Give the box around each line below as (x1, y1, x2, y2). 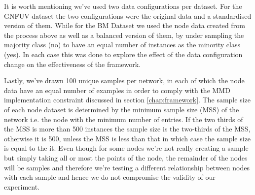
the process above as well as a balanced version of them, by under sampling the (4, 30, 244, 40)
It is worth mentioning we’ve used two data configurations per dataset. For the (4, 1, 242, 11)
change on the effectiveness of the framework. (4, 59, 141, 69)
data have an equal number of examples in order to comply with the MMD (4, 85, 230, 95)
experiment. (4, 181, 39, 192)
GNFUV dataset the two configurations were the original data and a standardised (4, 10, 252, 21)
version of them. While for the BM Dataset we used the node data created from (4, 20, 245, 31)
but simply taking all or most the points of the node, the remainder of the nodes (4, 152, 248, 162)
